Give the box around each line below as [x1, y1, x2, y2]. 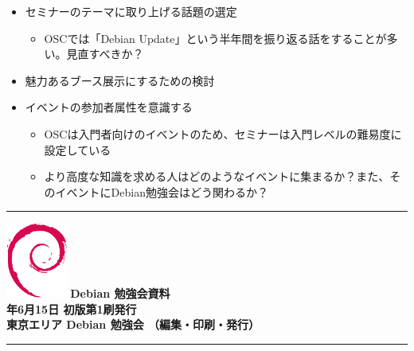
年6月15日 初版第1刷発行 [6, 300, 137, 317]
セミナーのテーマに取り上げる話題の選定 [25, 3, 237, 19]
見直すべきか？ [66, 45, 144, 62]
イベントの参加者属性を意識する [25, 99, 193, 115]
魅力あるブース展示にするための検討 [25, 72, 215, 88]
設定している [44, 141, 111, 158]
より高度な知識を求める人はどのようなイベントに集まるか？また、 [44, 168, 390, 185]
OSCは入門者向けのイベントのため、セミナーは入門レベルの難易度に [44, 125, 402, 142]
